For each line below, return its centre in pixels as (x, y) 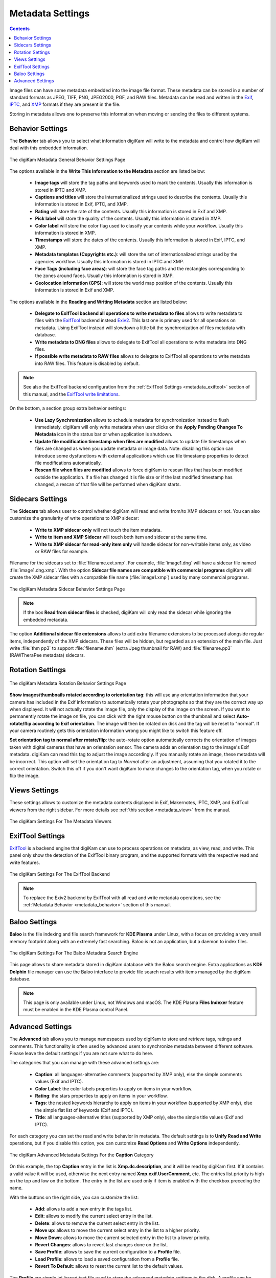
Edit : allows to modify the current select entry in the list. (94, 1216)
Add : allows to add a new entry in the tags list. (84, 1209)
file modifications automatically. (68, 463)
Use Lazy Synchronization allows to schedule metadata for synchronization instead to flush (132, 420)
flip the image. (25, 776)
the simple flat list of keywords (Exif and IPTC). (84, 1110)
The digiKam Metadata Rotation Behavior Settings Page (68, 683)
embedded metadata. (46, 620)
